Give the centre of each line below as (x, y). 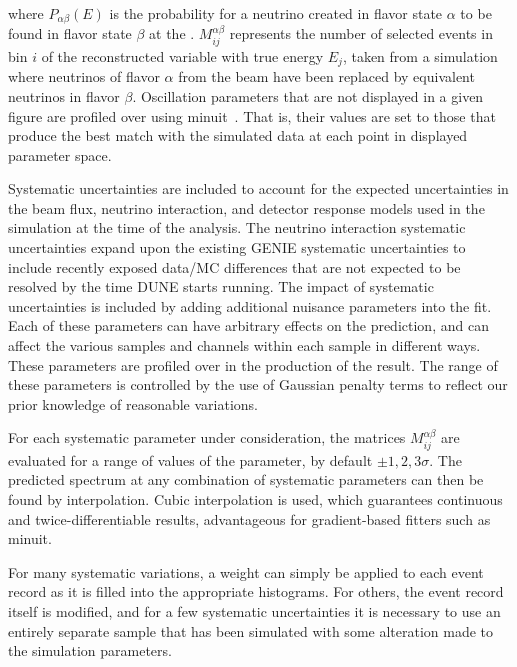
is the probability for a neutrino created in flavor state (276, 13)
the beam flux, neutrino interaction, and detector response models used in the (246, 207)
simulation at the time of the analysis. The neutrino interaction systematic (237, 227)
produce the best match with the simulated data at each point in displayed (238, 135)
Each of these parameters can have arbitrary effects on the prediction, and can (248, 325)
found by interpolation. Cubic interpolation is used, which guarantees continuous (255, 499)
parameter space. (60, 154)
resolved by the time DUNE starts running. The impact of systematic (221, 286)
